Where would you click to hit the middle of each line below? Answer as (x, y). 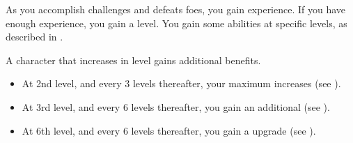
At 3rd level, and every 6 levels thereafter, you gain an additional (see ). (176, 106)
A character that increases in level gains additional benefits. (133, 60)
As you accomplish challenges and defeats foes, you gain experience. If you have (176, 9)
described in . (34, 37)
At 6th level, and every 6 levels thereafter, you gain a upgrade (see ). (169, 130)
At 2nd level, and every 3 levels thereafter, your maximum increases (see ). (181, 83)
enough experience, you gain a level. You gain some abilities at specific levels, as (176, 23)
